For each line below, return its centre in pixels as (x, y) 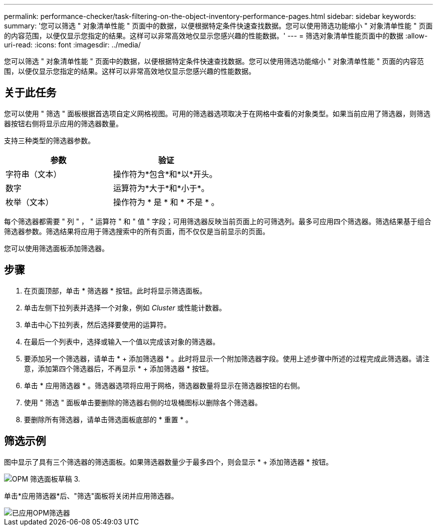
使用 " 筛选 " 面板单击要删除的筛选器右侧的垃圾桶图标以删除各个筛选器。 (143, 402)
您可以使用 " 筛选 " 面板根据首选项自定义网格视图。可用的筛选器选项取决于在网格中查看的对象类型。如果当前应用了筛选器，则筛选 (217, 113)
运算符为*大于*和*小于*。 (161, 188)
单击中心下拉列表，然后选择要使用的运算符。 (97, 324)
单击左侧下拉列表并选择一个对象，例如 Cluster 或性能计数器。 (125, 307)
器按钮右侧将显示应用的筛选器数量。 (63, 123)
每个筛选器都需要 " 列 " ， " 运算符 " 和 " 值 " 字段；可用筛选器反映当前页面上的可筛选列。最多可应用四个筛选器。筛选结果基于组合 (218, 221)
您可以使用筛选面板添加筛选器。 (56, 248)
